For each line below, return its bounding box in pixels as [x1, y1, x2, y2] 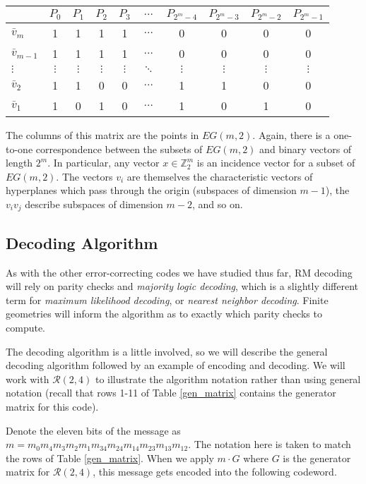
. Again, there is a [252, 127, 331, 142]
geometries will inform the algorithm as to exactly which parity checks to [6, 306, 322, 321]
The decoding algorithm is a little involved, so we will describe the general [6, 344, 328, 358]
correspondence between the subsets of [35, 141, 203, 156]
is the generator [283, 450, 351, 465]
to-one [6, 141, 33, 156]
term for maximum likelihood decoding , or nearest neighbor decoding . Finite [6, 292, 329, 307]
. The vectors [56, 169, 113, 183]
